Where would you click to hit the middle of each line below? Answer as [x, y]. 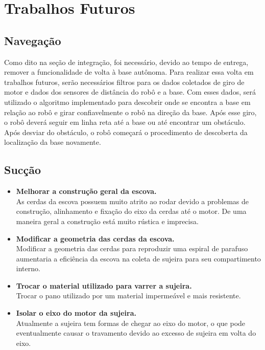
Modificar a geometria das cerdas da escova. [95, 238]
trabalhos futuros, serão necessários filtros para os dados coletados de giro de [124, 82]
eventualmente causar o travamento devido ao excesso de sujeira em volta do [136, 333]
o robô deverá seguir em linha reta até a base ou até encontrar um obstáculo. [125, 122]
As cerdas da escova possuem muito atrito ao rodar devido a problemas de [132, 201]
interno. [28, 268]
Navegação [33, 40]
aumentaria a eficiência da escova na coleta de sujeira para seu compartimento [138, 258]
